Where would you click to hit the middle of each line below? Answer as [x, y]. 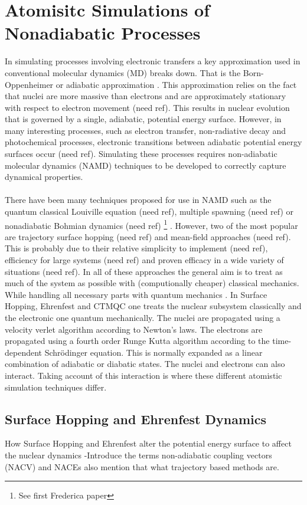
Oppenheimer [29, 84]
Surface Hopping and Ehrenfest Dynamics [136, 419]
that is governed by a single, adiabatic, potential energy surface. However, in [143, 119]
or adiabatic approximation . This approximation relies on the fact [176, 84]
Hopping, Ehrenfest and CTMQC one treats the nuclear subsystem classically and [153, 306]
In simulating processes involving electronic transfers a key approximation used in [153, 61]
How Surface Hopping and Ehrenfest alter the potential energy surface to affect [148, 443]
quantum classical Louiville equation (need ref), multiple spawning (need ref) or [149, 211]
